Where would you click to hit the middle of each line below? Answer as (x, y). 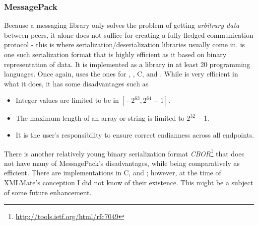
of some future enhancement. (48, 192)
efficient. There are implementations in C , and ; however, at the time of (113, 173)
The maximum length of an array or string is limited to (100, 118)
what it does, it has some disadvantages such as (76, 83)
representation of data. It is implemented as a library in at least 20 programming (127, 64)
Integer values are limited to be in (67, 100)
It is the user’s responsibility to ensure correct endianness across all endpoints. (135, 134)
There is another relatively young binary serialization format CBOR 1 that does (124, 152)
